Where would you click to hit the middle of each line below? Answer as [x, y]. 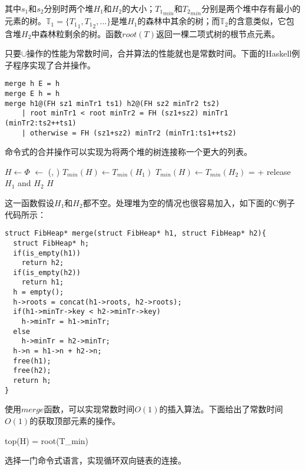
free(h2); [32, 371]
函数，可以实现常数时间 [89, 409]
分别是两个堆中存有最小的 [251, 8]
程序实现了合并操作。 [54, 64]
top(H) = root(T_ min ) [47, 440]
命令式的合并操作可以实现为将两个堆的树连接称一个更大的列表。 [128, 152]
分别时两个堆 [69, 8]
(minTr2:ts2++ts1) [41, 123]
